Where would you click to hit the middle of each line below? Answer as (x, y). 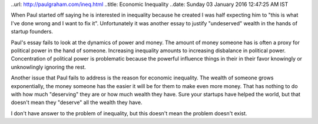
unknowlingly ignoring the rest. (49, 67)
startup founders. (32, 32)
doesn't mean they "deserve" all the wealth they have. (77, 102)
